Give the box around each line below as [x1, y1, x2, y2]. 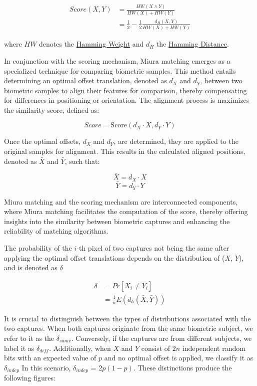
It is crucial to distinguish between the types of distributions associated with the [4, 313, 251, 323]
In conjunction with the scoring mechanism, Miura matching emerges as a [4, 55, 230, 66]
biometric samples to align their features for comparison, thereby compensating [4, 85, 247, 95]
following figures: [4, 372, 55, 383]
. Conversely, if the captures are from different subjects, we [71, 333, 252, 343]
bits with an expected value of [4, 352, 96, 363]
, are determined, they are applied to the [113, 136, 238, 146]
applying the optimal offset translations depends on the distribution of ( [4, 252, 225, 263]
